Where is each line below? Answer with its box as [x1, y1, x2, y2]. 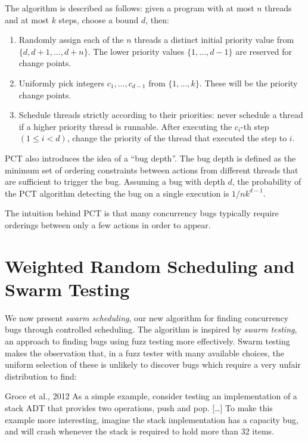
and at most [5, 13, 49, 26]
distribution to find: [5, 369, 77, 382]
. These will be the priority [199, 76, 298, 89]
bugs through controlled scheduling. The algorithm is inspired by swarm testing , [5, 323, 297, 336]
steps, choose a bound [58, 13, 139, 26]
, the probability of [232, 175, 301, 188]
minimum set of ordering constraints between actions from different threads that [5, 163, 298, 176]
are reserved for [235, 45, 292, 57]
